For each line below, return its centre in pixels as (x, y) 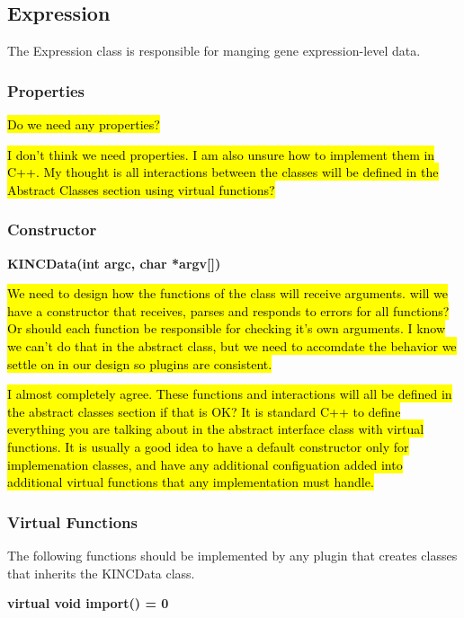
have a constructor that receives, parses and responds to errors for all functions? (228, 310)
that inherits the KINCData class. (101, 573)
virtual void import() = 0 (88, 603)
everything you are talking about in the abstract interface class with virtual (216, 429)
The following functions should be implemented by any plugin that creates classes (232, 555)
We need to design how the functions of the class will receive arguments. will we (228, 293)
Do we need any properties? (84, 124)
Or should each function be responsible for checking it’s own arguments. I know (227, 328)
